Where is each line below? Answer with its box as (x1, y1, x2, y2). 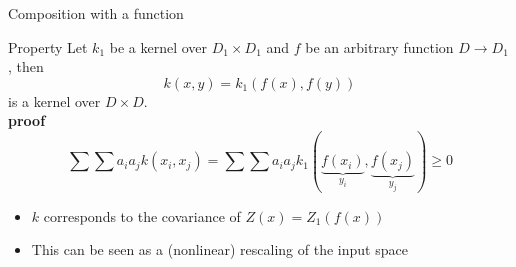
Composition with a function (8, 3, 184, 23)
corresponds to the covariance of (43, 205, 241, 226)
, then (8, 56, 44, 77)
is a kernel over (8, 90, 101, 111)
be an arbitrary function (305, 36, 454, 57)
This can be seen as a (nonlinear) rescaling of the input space (31, 239, 408, 260)
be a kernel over (109, 36, 208, 57)
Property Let (8, 36, 88, 57)
